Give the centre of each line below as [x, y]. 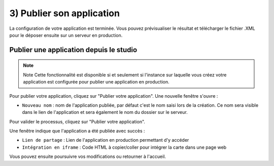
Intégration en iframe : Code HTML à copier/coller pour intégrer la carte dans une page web [124, 147]
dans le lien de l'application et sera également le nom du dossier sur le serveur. [105, 112]
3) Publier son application [65, 13]
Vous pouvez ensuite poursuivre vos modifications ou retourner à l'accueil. [88, 156]
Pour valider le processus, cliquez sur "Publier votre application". [77, 121]
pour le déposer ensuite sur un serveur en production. [66, 35]
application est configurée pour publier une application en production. [96, 82]
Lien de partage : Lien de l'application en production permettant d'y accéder [106, 140]
